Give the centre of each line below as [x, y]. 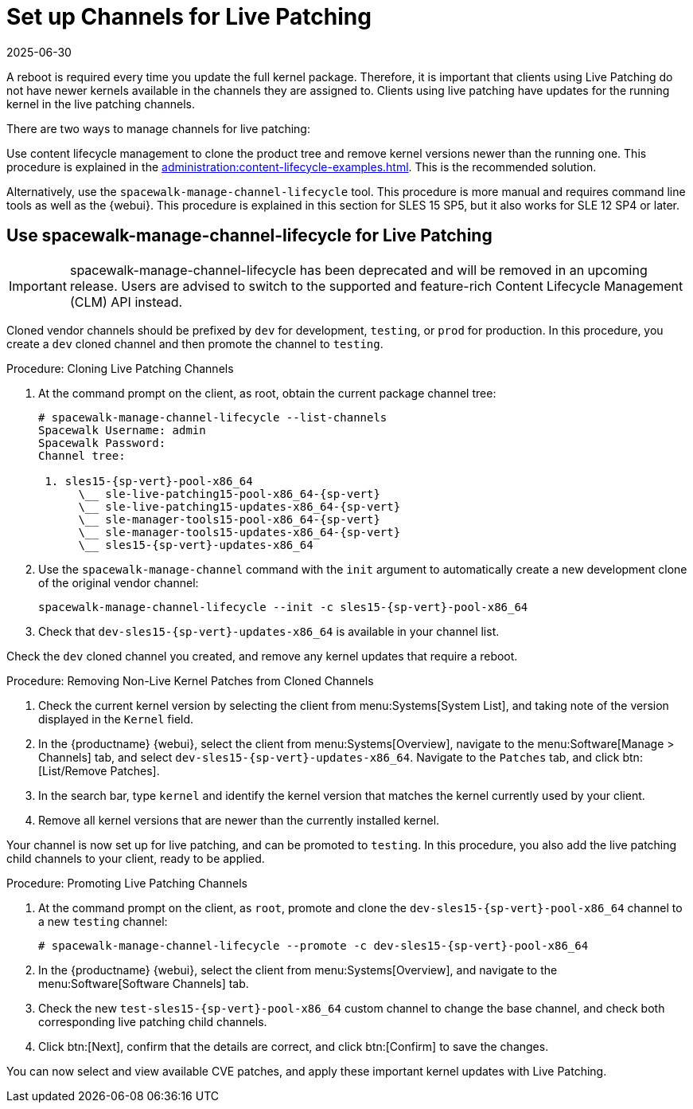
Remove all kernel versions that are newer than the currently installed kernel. [239, 820]
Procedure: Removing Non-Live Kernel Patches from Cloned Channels [190, 680]
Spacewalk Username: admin [122, 430]
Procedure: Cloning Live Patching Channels [120, 368]
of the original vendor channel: [119, 582]
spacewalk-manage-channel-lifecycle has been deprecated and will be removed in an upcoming [358, 270]
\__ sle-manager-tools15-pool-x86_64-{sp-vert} [229, 519]
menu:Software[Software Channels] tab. [144, 983]
